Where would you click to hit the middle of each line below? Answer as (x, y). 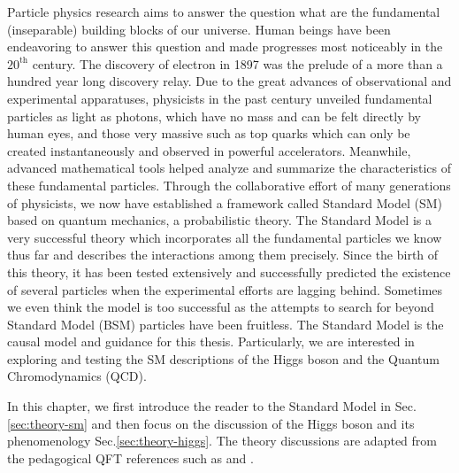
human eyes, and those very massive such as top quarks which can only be (209, 133)
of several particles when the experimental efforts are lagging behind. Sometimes (225, 289)
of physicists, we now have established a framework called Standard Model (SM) (225, 202)
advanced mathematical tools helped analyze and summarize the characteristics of (229, 168)
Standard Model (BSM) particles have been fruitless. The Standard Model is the (226, 324)
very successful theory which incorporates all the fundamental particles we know (225, 237)
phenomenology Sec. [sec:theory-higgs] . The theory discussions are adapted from (222, 441)
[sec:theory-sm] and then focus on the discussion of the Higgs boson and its (211, 423)
